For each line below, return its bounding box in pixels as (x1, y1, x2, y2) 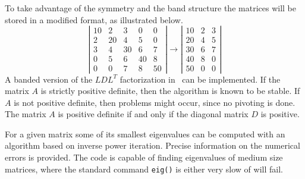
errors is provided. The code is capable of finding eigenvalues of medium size (5, 151, 283, 164)
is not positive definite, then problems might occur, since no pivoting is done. (14, 96, 295, 108)
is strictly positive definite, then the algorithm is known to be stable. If (40, 84, 300, 97)
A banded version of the (5, 73, 93, 85)
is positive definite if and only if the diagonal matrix (58, 108, 249, 120)
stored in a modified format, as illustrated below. (5, 13, 183, 26)
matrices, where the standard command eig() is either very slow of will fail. (5, 162, 283, 175)
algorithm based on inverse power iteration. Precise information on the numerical (5, 139, 300, 152)
